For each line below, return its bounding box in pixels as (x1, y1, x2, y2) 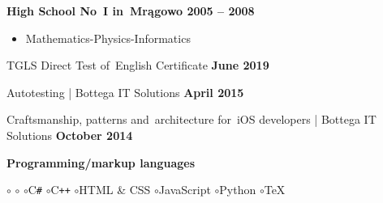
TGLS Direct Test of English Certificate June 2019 (6, 57, 269, 74)
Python (219, 181, 256, 198)
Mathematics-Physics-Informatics (25, 29, 191, 46)
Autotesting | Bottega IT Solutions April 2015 (6, 83, 244, 100)
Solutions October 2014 (6, 126, 133, 143)
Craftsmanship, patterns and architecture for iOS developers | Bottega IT (6, 111, 377, 128)
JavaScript (158, 181, 211, 198)
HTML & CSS (79, 181, 151, 198)
